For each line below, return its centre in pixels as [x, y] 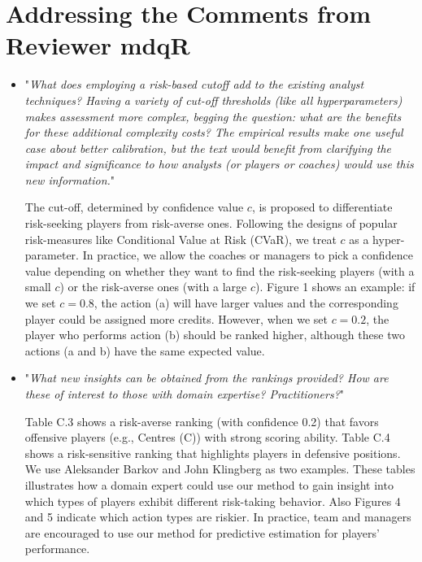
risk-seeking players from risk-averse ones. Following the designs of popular [211, 223]
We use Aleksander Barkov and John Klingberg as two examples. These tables [220, 469]
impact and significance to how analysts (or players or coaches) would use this [219, 164]
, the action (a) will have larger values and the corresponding [246, 303]
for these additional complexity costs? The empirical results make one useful [214, 132]
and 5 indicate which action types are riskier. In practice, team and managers [218, 517]
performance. [57, 549]
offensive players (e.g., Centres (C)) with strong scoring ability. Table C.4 [207, 437]
